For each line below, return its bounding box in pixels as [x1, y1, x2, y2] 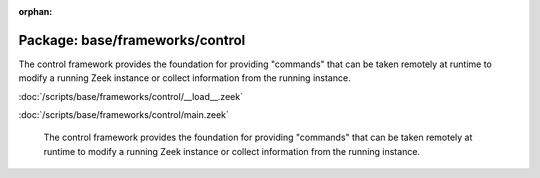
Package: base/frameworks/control [18, 31, 246, 49]
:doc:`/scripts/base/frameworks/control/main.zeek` [18, 109, 230, 121]
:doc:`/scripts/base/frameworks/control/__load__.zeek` [18, 90, 244, 102]
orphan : [18, 6, 53, 17]
